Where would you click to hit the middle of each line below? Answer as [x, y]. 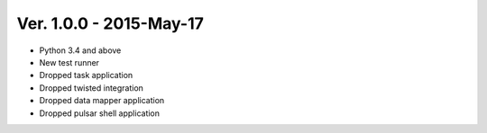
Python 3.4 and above [80, 50]
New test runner [69, 62]
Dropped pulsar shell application [100, 113]
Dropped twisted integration [92, 88]
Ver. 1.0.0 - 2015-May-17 [110, 23]
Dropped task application [86, 75]
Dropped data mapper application [102, 101]
